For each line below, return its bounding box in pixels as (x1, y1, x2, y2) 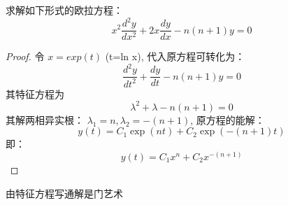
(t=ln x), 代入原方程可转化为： (105, 49, 245, 64)
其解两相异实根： (6, 112, 84, 127)
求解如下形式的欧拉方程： (6, 3, 123, 17)
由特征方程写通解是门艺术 (6, 185, 123, 200)
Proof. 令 (6, 49, 45, 64)
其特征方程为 (6, 86, 64, 101)
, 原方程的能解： (190, 112, 265, 127)
